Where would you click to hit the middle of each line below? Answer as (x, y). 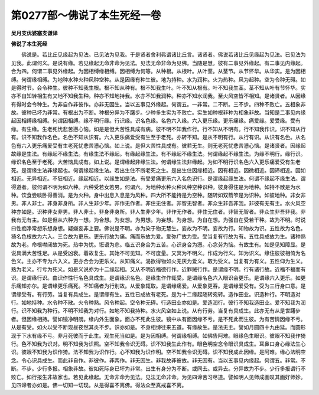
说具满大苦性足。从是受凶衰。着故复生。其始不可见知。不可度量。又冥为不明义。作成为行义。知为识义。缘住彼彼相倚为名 (158, 253)
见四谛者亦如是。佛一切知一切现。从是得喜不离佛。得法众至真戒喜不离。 (99, 385)
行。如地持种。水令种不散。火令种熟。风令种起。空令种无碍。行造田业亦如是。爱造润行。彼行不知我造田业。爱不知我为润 (158, 303)
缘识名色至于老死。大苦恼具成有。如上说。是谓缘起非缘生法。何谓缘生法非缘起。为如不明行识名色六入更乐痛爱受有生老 (156, 162)
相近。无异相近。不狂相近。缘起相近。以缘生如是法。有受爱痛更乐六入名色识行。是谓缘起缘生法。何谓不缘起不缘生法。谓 (158, 179)
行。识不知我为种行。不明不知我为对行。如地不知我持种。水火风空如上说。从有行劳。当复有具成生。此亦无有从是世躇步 (156, 311)
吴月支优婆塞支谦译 (34, 33)
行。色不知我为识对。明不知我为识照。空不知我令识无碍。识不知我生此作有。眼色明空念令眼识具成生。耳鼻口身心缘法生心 (158, 344)
